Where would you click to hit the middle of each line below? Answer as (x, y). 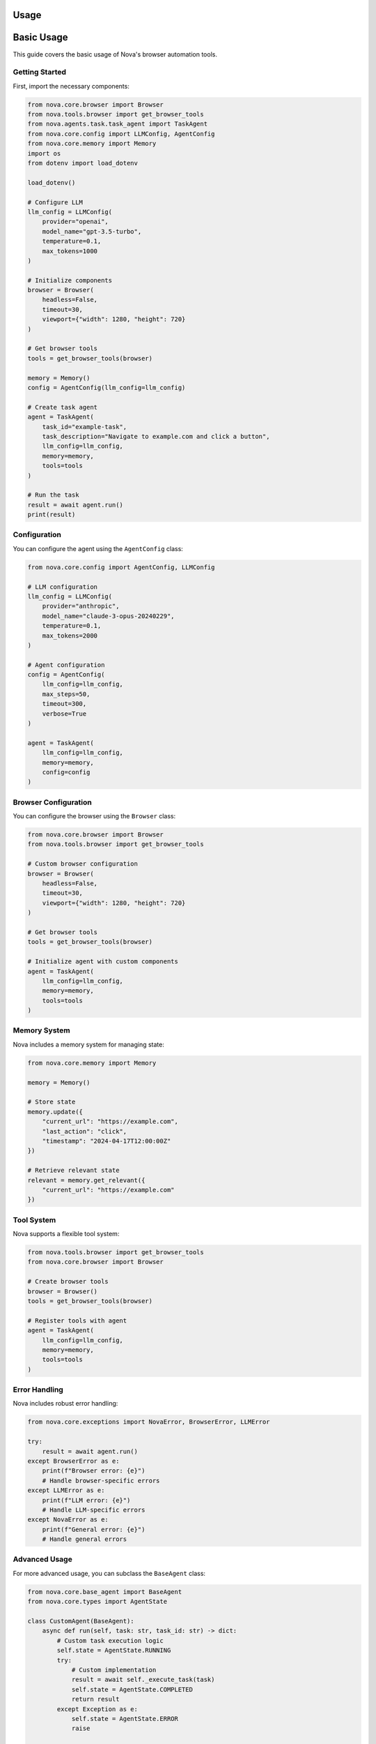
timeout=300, (64, 704)
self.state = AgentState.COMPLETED (132, 1689)
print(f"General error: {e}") (94, 1529)
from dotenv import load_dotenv (83, 163)
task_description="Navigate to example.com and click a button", (156, 436)
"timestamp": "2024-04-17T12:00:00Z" (107, 1141)
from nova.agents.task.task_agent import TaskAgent (118, 124)
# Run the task (53, 495)
